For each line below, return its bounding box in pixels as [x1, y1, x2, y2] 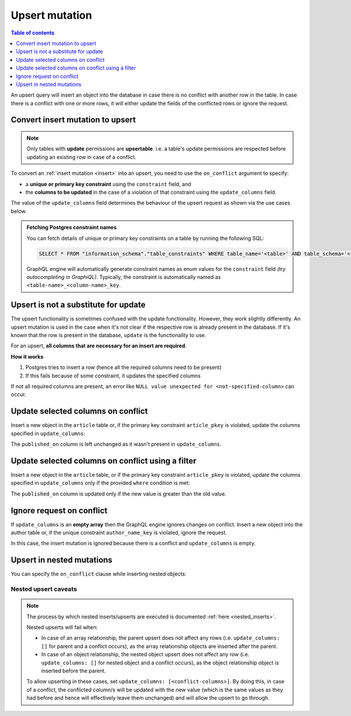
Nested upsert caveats [11, 585, 77, 593]
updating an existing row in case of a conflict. [26, 153, 137, 160]
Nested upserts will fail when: [26, 624, 98, 631]
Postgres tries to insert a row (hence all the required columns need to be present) [25, 364, 222, 371]
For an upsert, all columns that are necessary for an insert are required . [11, 342, 187, 349]
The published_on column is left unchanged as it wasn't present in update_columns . [11, 440, 222, 447]
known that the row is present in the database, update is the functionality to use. [11, 332, 207, 339]
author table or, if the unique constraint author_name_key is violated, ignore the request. [11, 529, 228, 536]
